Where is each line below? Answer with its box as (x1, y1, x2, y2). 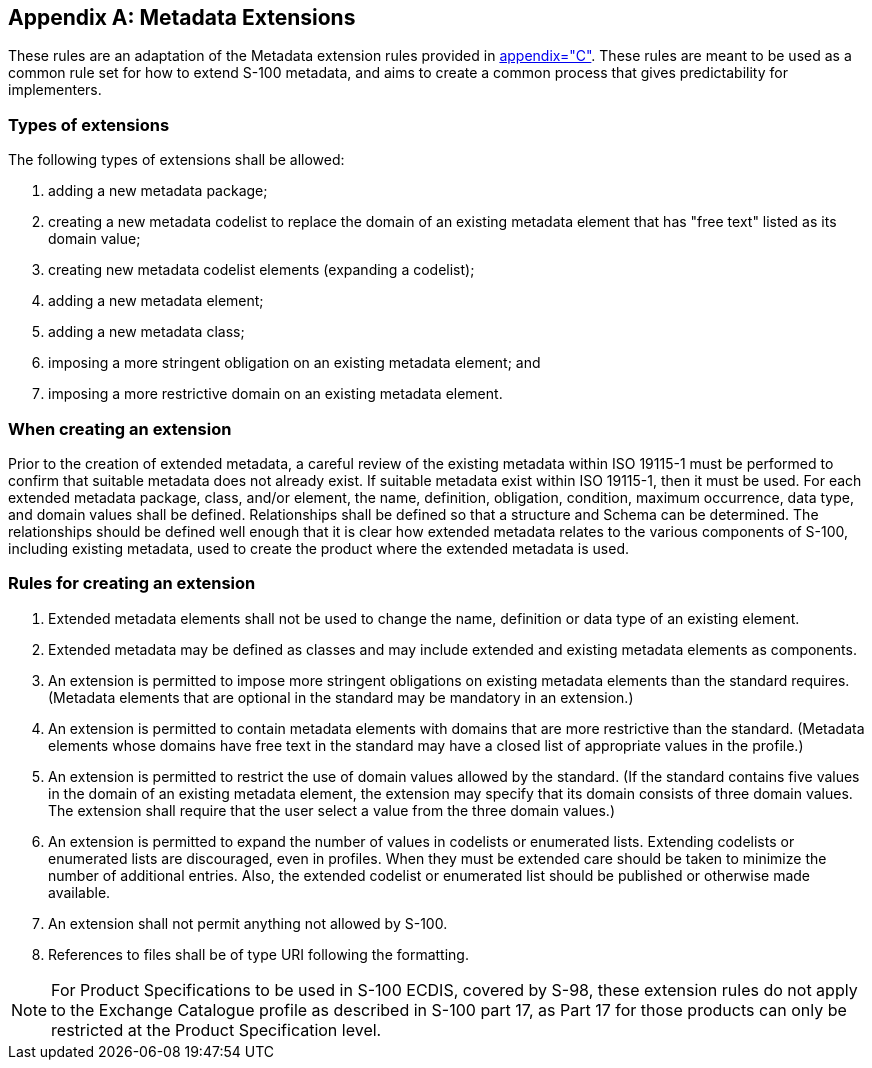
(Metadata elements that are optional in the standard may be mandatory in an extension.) (48, 688, 634, 706)
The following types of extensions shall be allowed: (8, 151, 345, 169)
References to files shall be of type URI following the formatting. (48, 945, 469, 963)
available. (48, 883, 111, 901)
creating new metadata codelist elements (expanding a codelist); (48, 261, 475, 279)
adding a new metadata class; (48, 323, 245, 341)
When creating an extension (8, 418, 232, 439)
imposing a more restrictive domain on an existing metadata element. (48, 385, 503, 403)
